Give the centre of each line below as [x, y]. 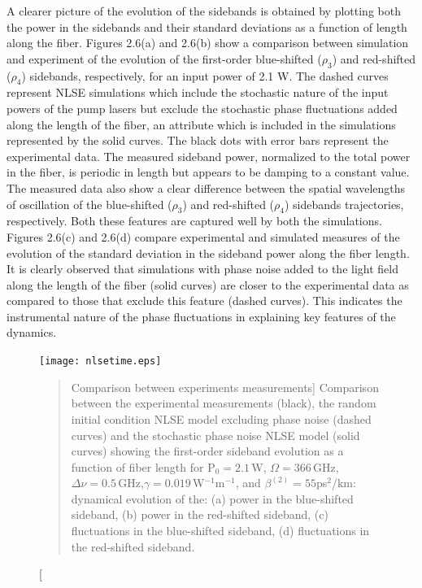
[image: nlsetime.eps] [100, 362]
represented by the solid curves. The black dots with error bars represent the [198, 140]
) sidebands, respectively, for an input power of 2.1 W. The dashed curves [205, 75]
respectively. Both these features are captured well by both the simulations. [194, 221]
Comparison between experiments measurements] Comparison [225, 387]
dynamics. [32, 332]
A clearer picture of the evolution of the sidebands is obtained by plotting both [204, 11]
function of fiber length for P [143, 466]
